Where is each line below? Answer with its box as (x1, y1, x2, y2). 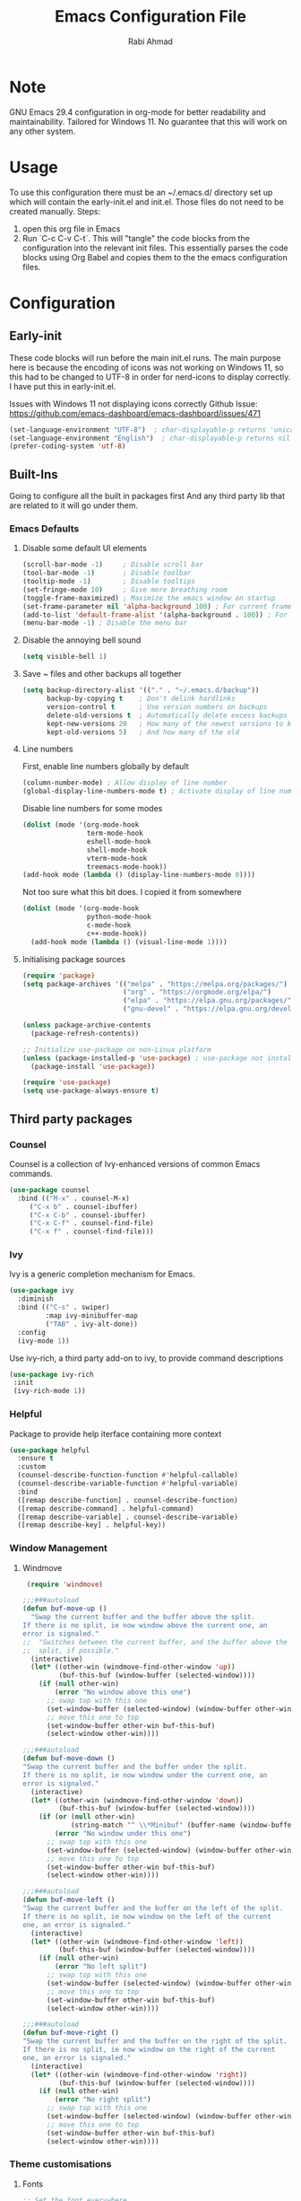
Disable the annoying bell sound (21, 635, 142, 645)
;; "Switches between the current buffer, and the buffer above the (21, 1637, 288, 1646)
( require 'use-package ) (21, 1078, 112, 1087)
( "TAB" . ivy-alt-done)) (45, 1320, 139, 1328)
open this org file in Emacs (21, 223, 121, 234)
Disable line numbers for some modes (21, 803, 163, 814)
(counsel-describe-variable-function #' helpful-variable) (17, 1479, 239, 1488)
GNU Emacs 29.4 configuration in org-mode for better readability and (9, 106, 266, 118)
